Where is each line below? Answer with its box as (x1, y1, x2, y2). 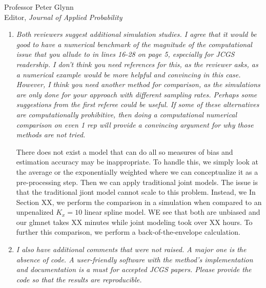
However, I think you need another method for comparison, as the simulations (16, 79, 260, 90)
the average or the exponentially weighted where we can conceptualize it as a (16, 166, 258, 177)
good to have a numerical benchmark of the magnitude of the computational (16, 38, 252, 49)
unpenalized (16, 207, 54, 217)
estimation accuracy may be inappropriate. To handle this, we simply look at (16, 156, 258, 167)
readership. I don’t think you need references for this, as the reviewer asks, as (16, 58, 258, 69)
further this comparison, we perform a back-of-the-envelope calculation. (16, 227, 240, 237)
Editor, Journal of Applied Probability (4, 11, 122, 22)
